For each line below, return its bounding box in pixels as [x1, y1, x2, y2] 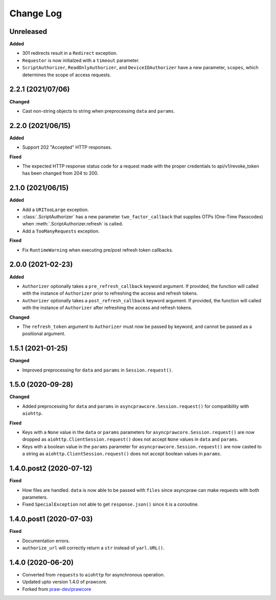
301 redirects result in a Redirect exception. [22, 50, 118, 56]
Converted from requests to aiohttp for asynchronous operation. [22, 571, 165, 577]
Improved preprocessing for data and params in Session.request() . [22, 367, 173, 373]
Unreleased [9, 27, 48, 36]
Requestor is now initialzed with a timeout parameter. [22, 57, 140, 64]
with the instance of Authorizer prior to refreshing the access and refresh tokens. [22, 290, 198, 297]
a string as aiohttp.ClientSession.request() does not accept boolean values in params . [22, 451, 222, 457]
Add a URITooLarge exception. [22, 206, 89, 213]
